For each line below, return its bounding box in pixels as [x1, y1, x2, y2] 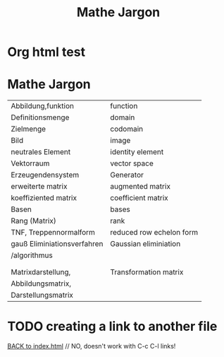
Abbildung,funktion [11, 101, 74, 111]
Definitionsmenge [11, 112, 70, 122]
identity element [110, 147, 164, 157]
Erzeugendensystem [11, 170, 80, 180]
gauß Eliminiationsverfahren [11, 239, 104, 249]
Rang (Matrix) [11, 216, 56, 226]
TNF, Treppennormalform [11, 228, 95, 238]
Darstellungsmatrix [11, 291, 74, 300]
